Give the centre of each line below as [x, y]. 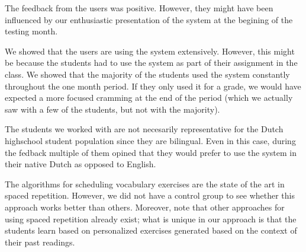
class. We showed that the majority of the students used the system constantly [147, 74]
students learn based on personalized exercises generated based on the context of [151, 230]
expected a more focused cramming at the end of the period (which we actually [149, 98]
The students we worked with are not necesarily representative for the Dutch [144, 129]
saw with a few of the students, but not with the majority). [112, 109]
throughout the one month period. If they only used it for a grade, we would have [153, 86]
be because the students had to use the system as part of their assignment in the [151, 63]
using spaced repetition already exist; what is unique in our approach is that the [151, 218]
